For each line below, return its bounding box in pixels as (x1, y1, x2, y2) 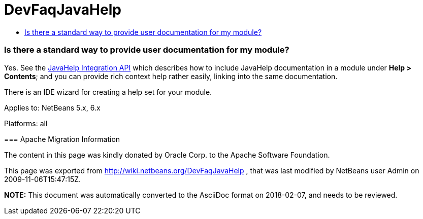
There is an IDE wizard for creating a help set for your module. (4, 87, 212, 96)
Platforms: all (4, 119, 48, 128)
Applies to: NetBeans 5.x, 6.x (4, 103, 101, 112)
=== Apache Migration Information (4, 134, 120, 143)
